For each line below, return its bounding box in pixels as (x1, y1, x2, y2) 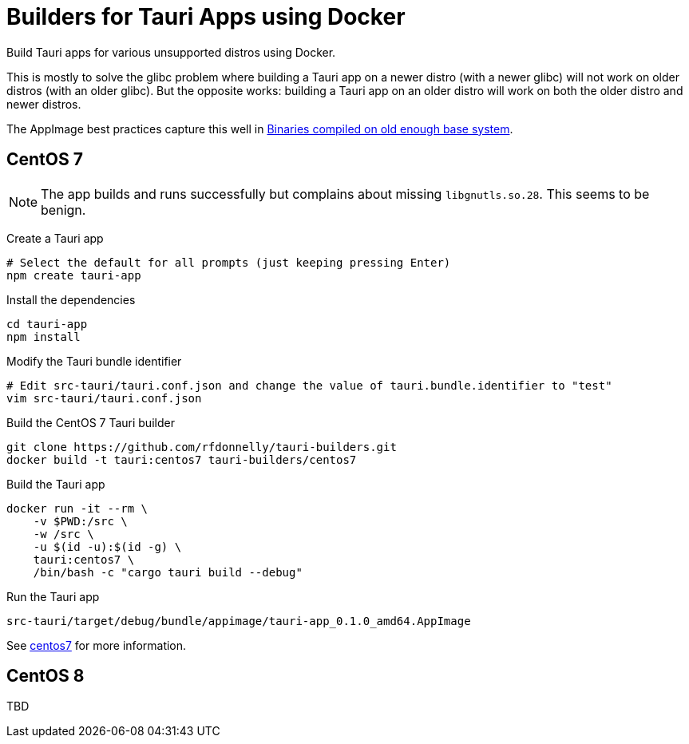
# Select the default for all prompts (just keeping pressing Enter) (6, 255, 451, 269)
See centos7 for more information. (6, 638, 187, 652)
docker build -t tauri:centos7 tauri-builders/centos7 (6, 453, 357, 466)
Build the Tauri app (6, 477, 105, 491)
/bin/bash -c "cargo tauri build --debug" (33, 565, 303, 579)
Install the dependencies (6, 292, 136, 307)
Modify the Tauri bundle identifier (6, 354, 182, 368)
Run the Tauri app (6, 589, 100, 604)
